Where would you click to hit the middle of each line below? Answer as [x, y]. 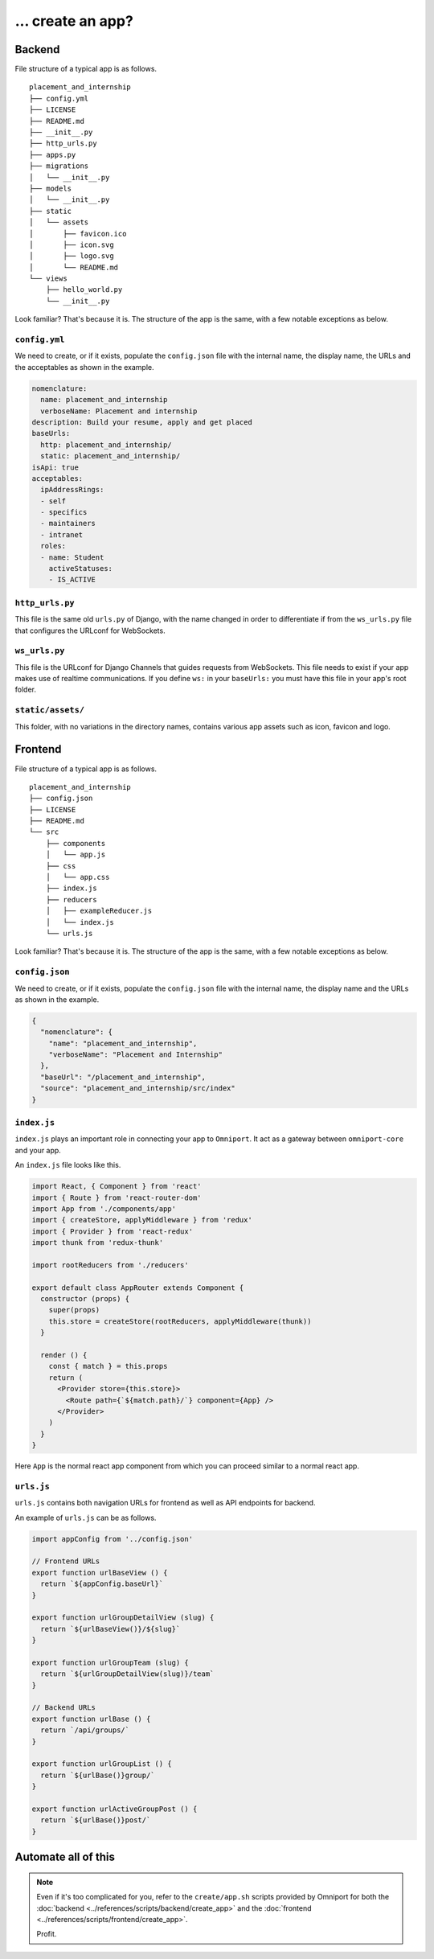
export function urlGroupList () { [102, 1764]
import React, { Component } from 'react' [117, 1187]
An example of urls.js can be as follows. [86, 1518]
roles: [53, 546]
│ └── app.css [78, 877]
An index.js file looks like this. [68, 1165]
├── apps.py [53, 154]
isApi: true [55, 467]
